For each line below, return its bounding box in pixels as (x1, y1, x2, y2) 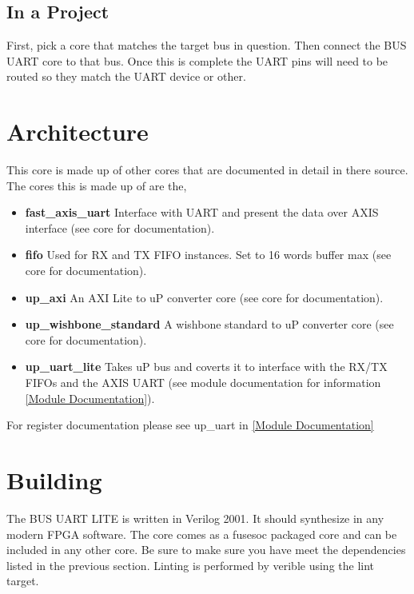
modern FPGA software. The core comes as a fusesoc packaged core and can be (6, 525, 397, 542)
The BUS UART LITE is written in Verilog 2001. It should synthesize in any (6, 509, 384, 526)
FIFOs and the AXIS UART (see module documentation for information (25, 374, 381, 391)
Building (6, 464, 102, 496)
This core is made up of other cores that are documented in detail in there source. (6, 161, 408, 178)
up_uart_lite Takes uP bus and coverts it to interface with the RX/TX (25, 358, 388, 375)
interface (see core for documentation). (25, 219, 215, 236)
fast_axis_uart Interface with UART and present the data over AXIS (25, 204, 379, 221)
